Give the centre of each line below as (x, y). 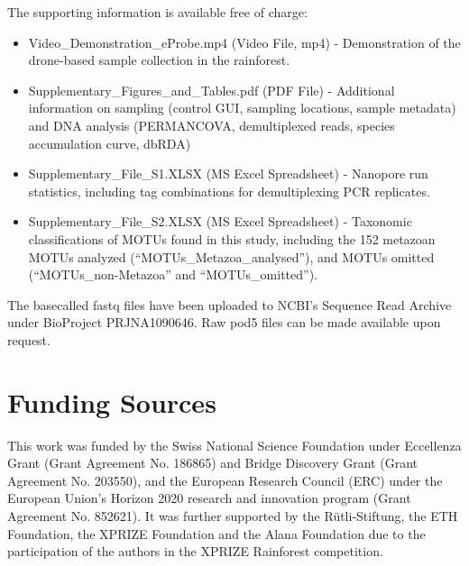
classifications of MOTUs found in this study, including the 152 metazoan (232, 238)
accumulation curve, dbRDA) (110, 143)
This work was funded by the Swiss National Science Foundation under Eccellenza (234, 445)
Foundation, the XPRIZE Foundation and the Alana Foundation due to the (216, 533)
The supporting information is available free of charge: (157, 12)
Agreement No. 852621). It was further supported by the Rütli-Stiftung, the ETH (233, 516)
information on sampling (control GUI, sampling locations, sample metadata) (242, 108)
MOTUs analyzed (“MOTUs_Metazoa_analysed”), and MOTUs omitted (231, 256)
